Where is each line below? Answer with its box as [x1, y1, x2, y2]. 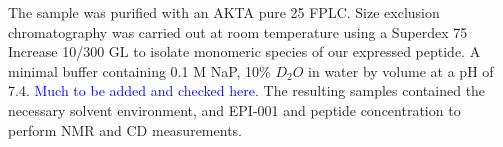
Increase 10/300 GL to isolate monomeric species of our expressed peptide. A [8, 41, 481, 62]
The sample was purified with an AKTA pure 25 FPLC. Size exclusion [8, 2, 440, 22]
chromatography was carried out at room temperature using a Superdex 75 [8, 21, 468, 42]
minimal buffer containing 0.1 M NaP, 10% [8, 60, 271, 81]
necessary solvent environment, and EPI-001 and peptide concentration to [8, 99, 461, 120]
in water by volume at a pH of [308, 60, 494, 81]
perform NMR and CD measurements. [8, 119, 242, 140]
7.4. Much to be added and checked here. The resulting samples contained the [8, 80, 486, 101]
